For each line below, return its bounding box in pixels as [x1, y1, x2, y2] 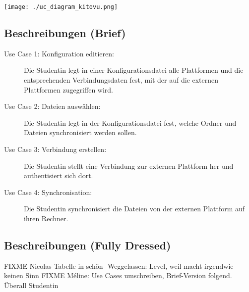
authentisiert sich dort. [24, 170, 93, 181]
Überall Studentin [4, 280, 59, 290]
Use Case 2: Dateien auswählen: [4, 101, 101, 111]
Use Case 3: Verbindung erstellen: [4, 144, 107, 154]
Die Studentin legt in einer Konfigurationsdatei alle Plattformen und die [24, 65, 244, 75]
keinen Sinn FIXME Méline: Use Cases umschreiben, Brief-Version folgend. [4, 270, 232, 281]
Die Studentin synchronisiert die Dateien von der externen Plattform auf [24, 203, 245, 214]
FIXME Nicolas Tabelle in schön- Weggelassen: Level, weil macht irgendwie [4, 260, 234, 271]
